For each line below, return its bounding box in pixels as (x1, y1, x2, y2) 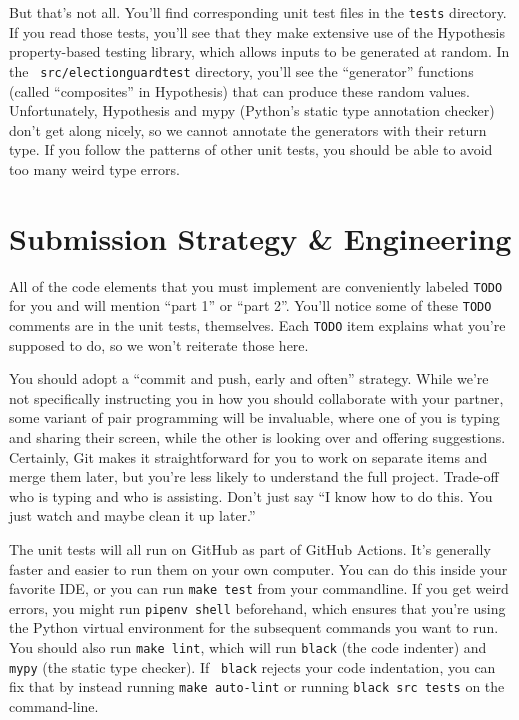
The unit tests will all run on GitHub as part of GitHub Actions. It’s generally (9, 538, 491, 559)
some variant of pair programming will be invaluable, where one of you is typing (9, 407, 500, 428)
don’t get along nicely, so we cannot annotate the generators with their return (9, 119, 487, 140)
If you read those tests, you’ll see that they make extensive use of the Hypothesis (9, 21, 506, 42)
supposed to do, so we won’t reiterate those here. (9, 334, 309, 355)
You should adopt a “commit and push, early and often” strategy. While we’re (9, 368, 489, 389)
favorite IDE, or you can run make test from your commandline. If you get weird (9, 578, 509, 599)
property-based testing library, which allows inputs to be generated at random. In (9, 41, 510, 62)
